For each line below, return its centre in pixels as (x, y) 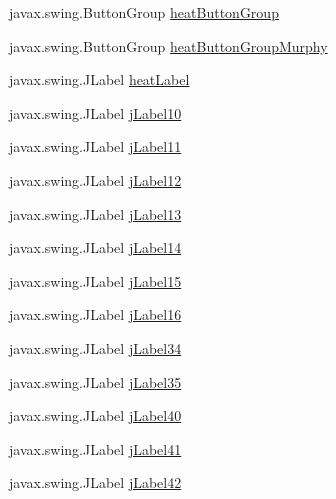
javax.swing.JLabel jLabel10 (95, 112)
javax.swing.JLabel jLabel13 (95, 213)
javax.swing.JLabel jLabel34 (95, 347)
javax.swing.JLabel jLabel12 (95, 179)
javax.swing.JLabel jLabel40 (95, 415)
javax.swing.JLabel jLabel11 (95, 146)
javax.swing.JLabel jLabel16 (95, 314)
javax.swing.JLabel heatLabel (99, 79)
